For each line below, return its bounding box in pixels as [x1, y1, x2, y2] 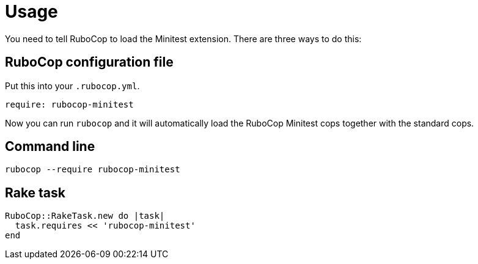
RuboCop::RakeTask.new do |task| [5, 211, 165, 221]
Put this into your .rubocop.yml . [5, 80, 140, 91]
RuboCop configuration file [5, 54, 174, 70]
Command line [5, 139, 95, 155]
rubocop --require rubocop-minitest [5, 164, 180, 175]
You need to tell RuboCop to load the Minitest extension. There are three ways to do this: [5, 33, 362, 44]
